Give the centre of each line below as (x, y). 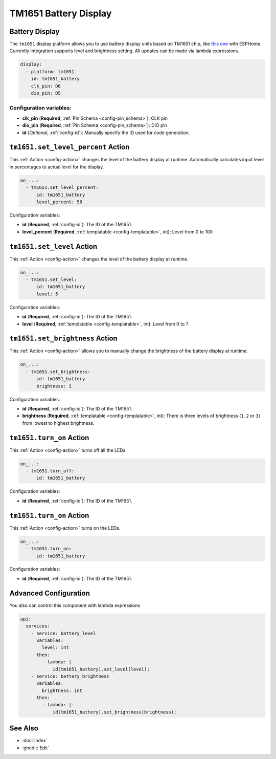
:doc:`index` (35, 741)
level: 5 (47, 294)
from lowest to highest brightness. (58, 423)
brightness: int (62, 690)
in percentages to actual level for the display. (57, 167)
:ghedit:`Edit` (36, 748)
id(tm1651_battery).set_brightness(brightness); (114, 712)
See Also (24, 729)
